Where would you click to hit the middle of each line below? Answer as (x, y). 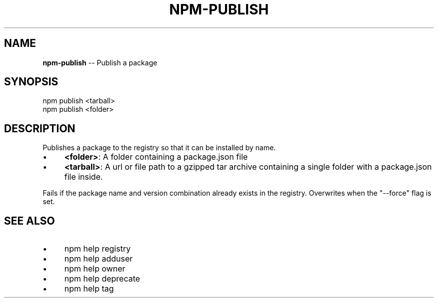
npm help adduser (98, 259)
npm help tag (89, 289)
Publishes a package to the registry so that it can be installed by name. (159, 148)
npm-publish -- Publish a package (100, 62)
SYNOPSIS (31, 82)
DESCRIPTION (40, 128)
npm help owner (95, 269)
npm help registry (97, 249)
